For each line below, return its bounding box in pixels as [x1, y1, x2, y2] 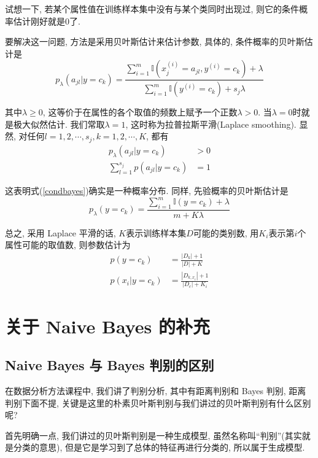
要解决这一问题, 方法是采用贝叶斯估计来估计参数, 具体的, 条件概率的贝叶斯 [5, 35, 304, 48]
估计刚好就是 [13, 14, 65, 27]
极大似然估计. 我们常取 [13, 117, 105, 130]
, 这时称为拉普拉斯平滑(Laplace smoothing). [125, 117, 297, 130]
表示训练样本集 [126, 226, 187, 239]
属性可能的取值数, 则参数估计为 [5, 238, 131, 251]
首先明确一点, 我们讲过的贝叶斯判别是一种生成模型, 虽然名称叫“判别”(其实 [5, 429, 302, 441]
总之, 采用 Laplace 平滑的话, [5, 226, 116, 239]
